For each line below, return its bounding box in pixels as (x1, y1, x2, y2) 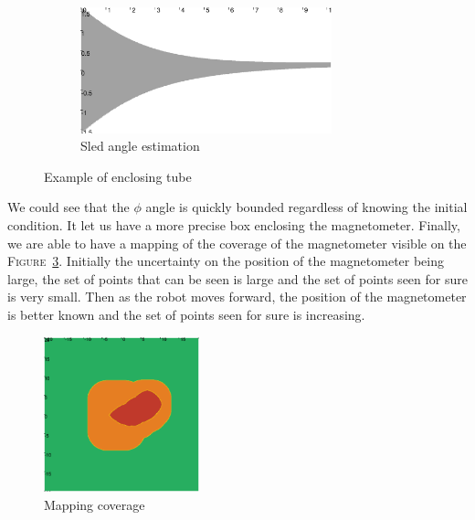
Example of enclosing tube (44, 166, 192, 186)
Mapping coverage (44, 494, 145, 514)
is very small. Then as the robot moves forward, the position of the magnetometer (7, 287, 467, 306)
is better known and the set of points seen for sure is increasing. (7, 304, 365, 324)
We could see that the (7, 197, 130, 217)
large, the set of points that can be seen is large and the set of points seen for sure (7, 269, 468, 288)
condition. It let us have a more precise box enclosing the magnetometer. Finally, (7, 215, 460, 234)
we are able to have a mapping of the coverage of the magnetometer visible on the (7, 233, 467, 252)
